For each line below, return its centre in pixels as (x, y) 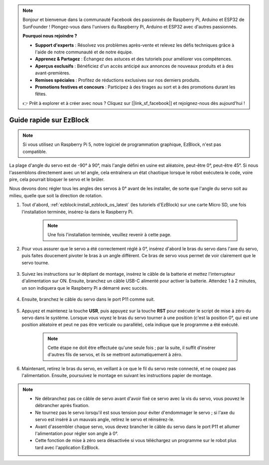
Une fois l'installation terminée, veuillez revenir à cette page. (110, 235)
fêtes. (41, 94)
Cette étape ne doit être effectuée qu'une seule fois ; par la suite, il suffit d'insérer (132, 348)
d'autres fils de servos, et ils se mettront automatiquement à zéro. (115, 355)
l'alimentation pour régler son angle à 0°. (77, 433)
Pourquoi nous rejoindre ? (50, 36)
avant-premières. (53, 73)
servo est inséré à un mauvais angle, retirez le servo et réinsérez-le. (105, 420)
